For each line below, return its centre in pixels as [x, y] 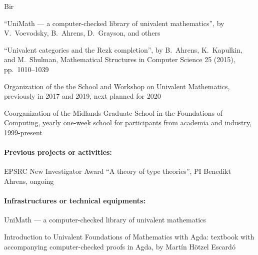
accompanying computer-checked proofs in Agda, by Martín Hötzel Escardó [120, 246]
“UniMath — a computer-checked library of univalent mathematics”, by [114, 23]
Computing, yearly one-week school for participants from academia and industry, [128, 122]
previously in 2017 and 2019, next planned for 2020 [82, 96]
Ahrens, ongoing [29, 181]
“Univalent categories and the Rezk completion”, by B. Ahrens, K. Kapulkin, [123, 49]
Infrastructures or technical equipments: [75, 201]
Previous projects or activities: [58, 152]
